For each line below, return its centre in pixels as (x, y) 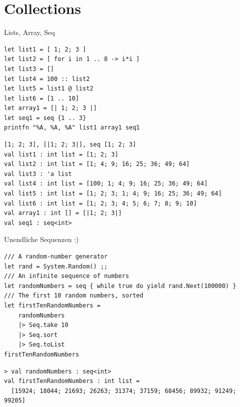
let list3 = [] (29, 69)
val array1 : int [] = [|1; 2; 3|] (63, 213)
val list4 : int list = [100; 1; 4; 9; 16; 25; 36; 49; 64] (106, 184)
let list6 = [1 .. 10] (42, 98)
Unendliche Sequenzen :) (41, 239)
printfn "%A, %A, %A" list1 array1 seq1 (72, 128)
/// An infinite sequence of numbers (67, 276)
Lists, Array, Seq (29, 32)
